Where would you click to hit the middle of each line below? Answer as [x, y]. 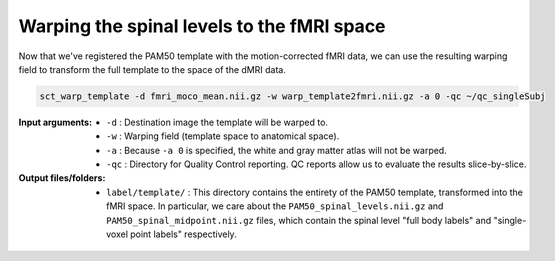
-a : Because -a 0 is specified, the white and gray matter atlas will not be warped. [276, 150]
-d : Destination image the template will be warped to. [217, 122]
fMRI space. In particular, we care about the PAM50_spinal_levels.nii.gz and [275, 206]
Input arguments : [55, 122]
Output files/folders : [62, 178]
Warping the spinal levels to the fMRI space [202, 26]
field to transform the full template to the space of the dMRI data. [152, 69]
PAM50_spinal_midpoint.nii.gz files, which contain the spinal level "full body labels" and [299, 220]
